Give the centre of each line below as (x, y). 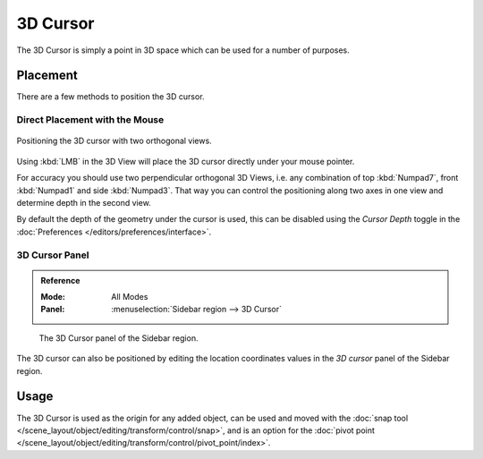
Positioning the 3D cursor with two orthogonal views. (114, 141)
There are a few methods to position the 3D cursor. (110, 97)
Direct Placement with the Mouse (90, 120)
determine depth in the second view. (84, 202)
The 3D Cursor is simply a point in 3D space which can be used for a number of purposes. (183, 50)
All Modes (130, 297)
